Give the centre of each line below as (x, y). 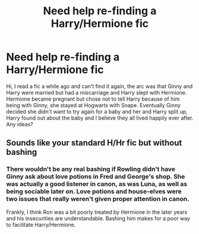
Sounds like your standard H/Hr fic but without (94, 143)
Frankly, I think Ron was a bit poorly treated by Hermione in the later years (97, 212)
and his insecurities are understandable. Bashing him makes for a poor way (98, 218)
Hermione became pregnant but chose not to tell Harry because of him (93, 99)
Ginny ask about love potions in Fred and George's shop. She (96, 177)
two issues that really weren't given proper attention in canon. (98, 199)
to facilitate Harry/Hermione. (41, 224)
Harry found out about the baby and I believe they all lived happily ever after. (100, 118)
